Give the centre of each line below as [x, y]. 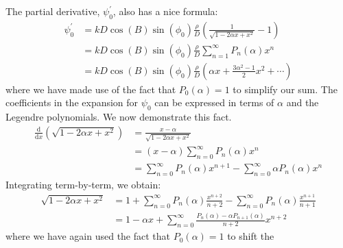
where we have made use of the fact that [91, 89]
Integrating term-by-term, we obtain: [83, 185]
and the [303, 102]
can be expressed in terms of [214, 102]
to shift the [251, 236]
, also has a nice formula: [165, 11]
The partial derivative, [53, 11]
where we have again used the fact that [88, 236]
